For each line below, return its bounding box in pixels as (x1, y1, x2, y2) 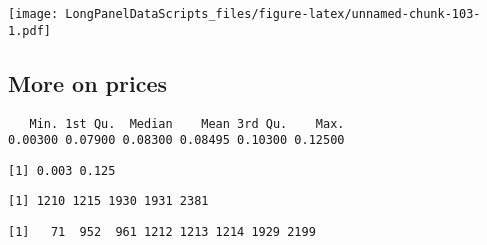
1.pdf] (8, 23, 51, 38)
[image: (8, 7, 59, 21)
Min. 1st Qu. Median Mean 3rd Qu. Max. (29, 116, 345, 131)
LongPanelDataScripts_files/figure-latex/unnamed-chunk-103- (65, 7, 481, 21)
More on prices (8, 67, 168, 98)
